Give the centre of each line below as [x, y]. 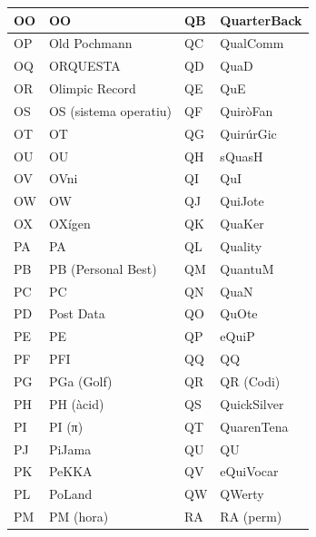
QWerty [242, 494]
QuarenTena [254, 426]
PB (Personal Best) [103, 268]
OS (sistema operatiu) [110, 110]
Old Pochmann [90, 43]
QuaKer [242, 224]
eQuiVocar [249, 471]
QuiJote [242, 201]
